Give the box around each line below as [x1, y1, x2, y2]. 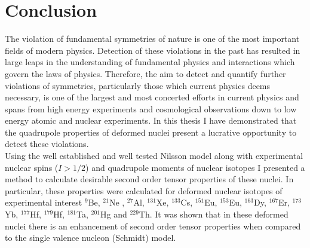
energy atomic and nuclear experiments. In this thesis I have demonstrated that [5, 114, 297, 127]
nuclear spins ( [5, 161, 59, 173]
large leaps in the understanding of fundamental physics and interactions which [5, 56, 295, 68]
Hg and [100, 208, 127, 221]
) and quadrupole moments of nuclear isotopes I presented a [85, 161, 305, 173]
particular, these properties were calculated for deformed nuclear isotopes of [5, 184, 283, 197]
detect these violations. [5, 137, 89, 150]
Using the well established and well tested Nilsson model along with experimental [5, 149, 303, 162]
